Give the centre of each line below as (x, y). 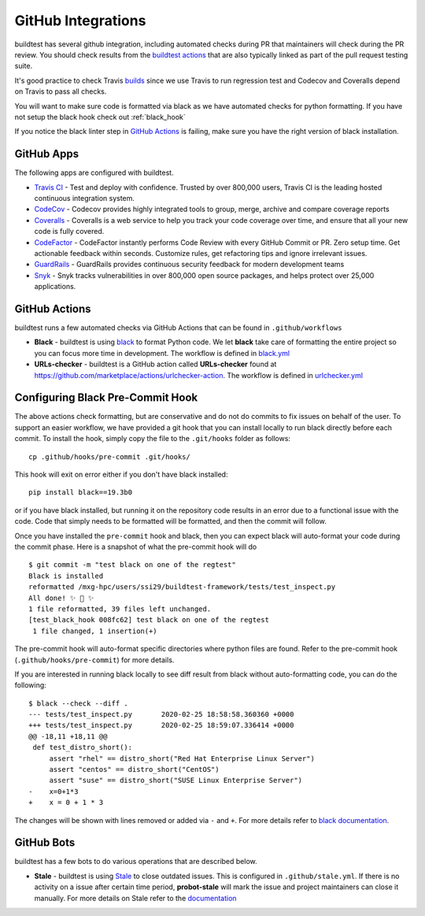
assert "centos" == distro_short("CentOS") (134, 770)
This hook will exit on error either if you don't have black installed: (121, 475)
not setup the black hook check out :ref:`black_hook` (100, 117)
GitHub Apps (47, 154)
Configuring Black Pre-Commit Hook (106, 398)
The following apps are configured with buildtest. (94, 172)
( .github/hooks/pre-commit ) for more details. (94, 660)
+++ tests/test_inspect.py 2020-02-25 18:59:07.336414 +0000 (161, 725)
